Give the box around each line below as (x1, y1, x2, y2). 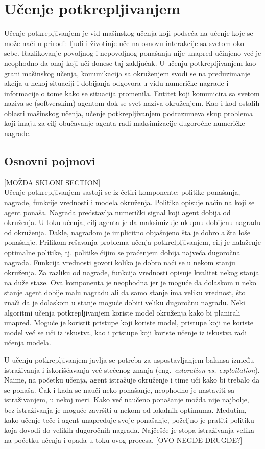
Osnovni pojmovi (4, 153, 95, 169)
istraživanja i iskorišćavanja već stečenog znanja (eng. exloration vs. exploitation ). (4, 364, 260, 375)
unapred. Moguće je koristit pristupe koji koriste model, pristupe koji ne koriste (4, 317, 253, 328)
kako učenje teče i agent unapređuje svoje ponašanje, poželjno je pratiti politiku (4, 414, 254, 425)
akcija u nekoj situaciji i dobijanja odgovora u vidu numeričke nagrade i (4, 78, 229, 88)
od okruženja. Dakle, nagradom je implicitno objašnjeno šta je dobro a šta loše (4, 227, 251, 237)
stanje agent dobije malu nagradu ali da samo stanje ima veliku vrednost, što (4, 287, 246, 298)
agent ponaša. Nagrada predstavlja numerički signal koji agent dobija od (4, 207, 231, 217)
